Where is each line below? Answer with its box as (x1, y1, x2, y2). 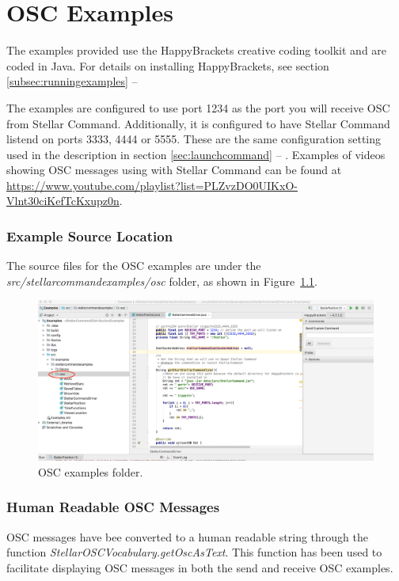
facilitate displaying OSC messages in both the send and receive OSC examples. (6, 559, 393, 575)
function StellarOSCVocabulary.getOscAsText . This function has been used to (6, 544, 382, 560)
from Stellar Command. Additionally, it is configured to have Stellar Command (6, 115, 390, 131)
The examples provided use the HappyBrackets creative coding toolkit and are (6, 42, 387, 59)
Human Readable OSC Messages (6, 497, 220, 517)
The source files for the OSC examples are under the (6, 257, 261, 274)
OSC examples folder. (38, 463, 143, 480)
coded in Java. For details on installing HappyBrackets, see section (6, 57, 329, 74)
